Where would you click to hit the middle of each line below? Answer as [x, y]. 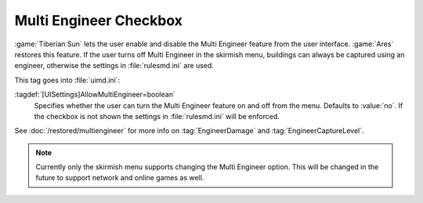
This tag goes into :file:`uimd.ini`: [67, 80]
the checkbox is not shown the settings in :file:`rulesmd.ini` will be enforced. [157, 116]
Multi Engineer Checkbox [99, 20]
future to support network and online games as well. [120, 178]
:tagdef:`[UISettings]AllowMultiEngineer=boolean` [95, 95]
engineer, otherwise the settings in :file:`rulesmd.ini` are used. [114, 66]
